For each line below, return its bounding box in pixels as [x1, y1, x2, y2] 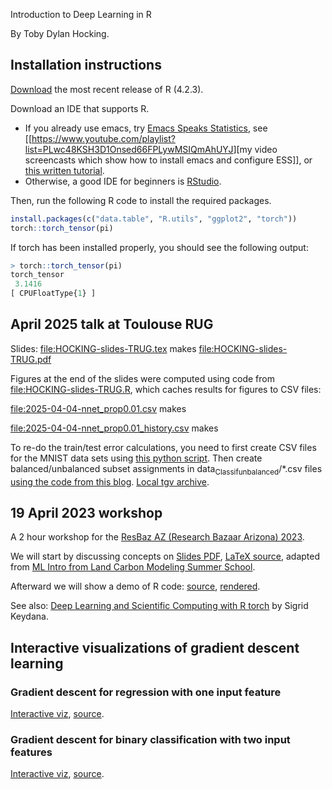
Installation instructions [10, 57, 162, 74]
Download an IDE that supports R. [10, 102, 150, 114]
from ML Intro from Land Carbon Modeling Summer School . [10, 561, 256, 573]
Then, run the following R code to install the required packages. [10, 194, 272, 206]
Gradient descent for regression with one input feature [10, 685, 282, 699]
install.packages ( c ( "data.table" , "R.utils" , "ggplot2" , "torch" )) [10, 214, 298, 224]
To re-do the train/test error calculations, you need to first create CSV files [10, 441, 317, 453]
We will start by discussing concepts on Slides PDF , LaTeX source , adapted [10, 550, 320, 563]
